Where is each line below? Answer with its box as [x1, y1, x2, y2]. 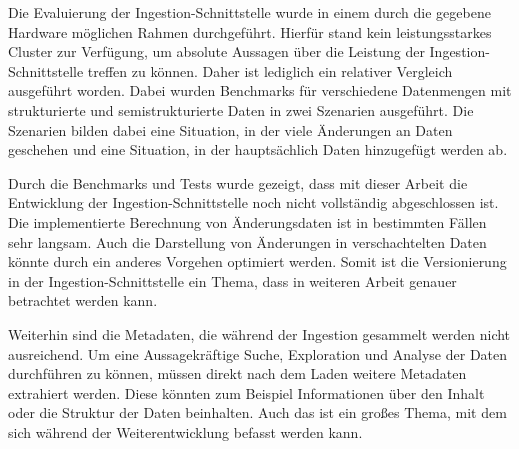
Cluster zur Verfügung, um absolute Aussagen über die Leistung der [8, 41, 425, 62]
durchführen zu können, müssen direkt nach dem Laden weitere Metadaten [8, 363, 467, 384]
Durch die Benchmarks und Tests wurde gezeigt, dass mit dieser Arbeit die [8, 172, 468, 193]
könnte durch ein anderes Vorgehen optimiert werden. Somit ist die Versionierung [8, 251, 507, 272]
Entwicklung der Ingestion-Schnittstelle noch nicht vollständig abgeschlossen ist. [8, 192, 499, 213]
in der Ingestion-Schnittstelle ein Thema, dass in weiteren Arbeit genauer [8, 270, 457, 291]
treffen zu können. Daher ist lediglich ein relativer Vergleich [87, 60, 453, 81]
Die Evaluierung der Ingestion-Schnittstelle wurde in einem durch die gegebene [8, 2, 491, 22]
